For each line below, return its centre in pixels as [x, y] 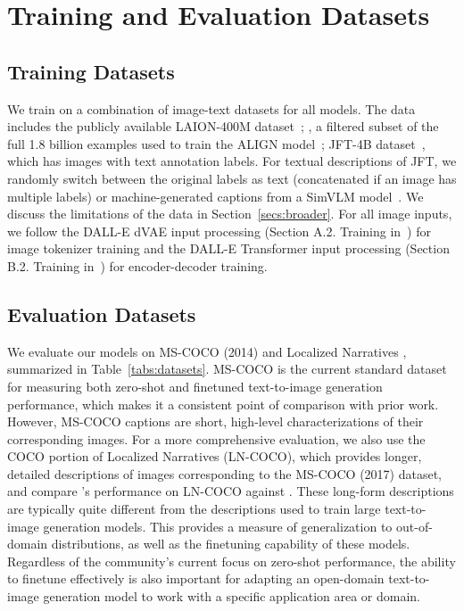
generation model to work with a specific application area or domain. [232, 596]
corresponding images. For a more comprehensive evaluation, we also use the [216, 438]
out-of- [414, 526]
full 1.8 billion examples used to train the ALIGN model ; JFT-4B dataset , [216, 143]
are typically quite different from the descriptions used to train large [194, 509]
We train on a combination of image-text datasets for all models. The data [211, 108]
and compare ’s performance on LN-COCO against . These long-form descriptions [231, 491]
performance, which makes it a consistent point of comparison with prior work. [223, 404]
